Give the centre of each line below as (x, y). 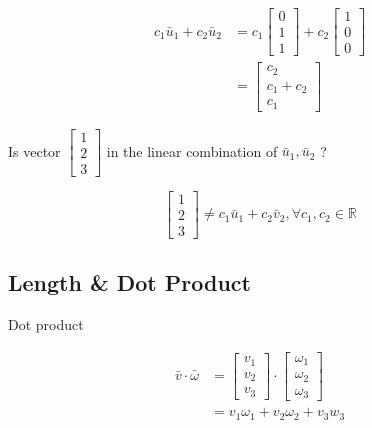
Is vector (34, 150)
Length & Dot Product (129, 282)
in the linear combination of (192, 150)
